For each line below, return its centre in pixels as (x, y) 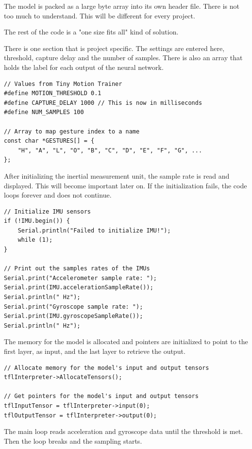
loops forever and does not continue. (58, 195)
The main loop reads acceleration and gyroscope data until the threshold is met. (124, 431)
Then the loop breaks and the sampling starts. (73, 441)
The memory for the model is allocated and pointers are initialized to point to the (126, 341)
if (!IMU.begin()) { (37, 221)
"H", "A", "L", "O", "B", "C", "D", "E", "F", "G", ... (110, 150)
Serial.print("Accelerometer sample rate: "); (80, 278)
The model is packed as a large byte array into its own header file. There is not (122, 6)
